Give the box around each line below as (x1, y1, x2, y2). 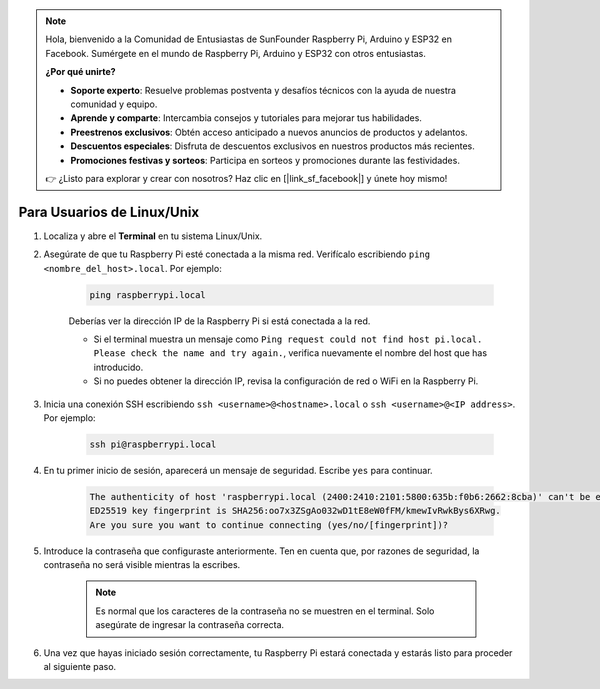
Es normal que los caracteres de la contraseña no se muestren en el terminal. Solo (95, 605, 435, 617)
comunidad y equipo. (70, 98, 158, 110)
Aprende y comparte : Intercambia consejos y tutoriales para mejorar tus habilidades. (70, 112, 422, 124)
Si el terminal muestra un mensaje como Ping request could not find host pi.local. (93, 333, 483, 345)
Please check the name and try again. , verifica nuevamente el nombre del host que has (93, 347, 488, 359)
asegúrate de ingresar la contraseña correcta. (95, 619, 285, 631)
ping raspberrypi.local (89, 289, 207, 300)
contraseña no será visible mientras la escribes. (43, 559, 241, 571)
